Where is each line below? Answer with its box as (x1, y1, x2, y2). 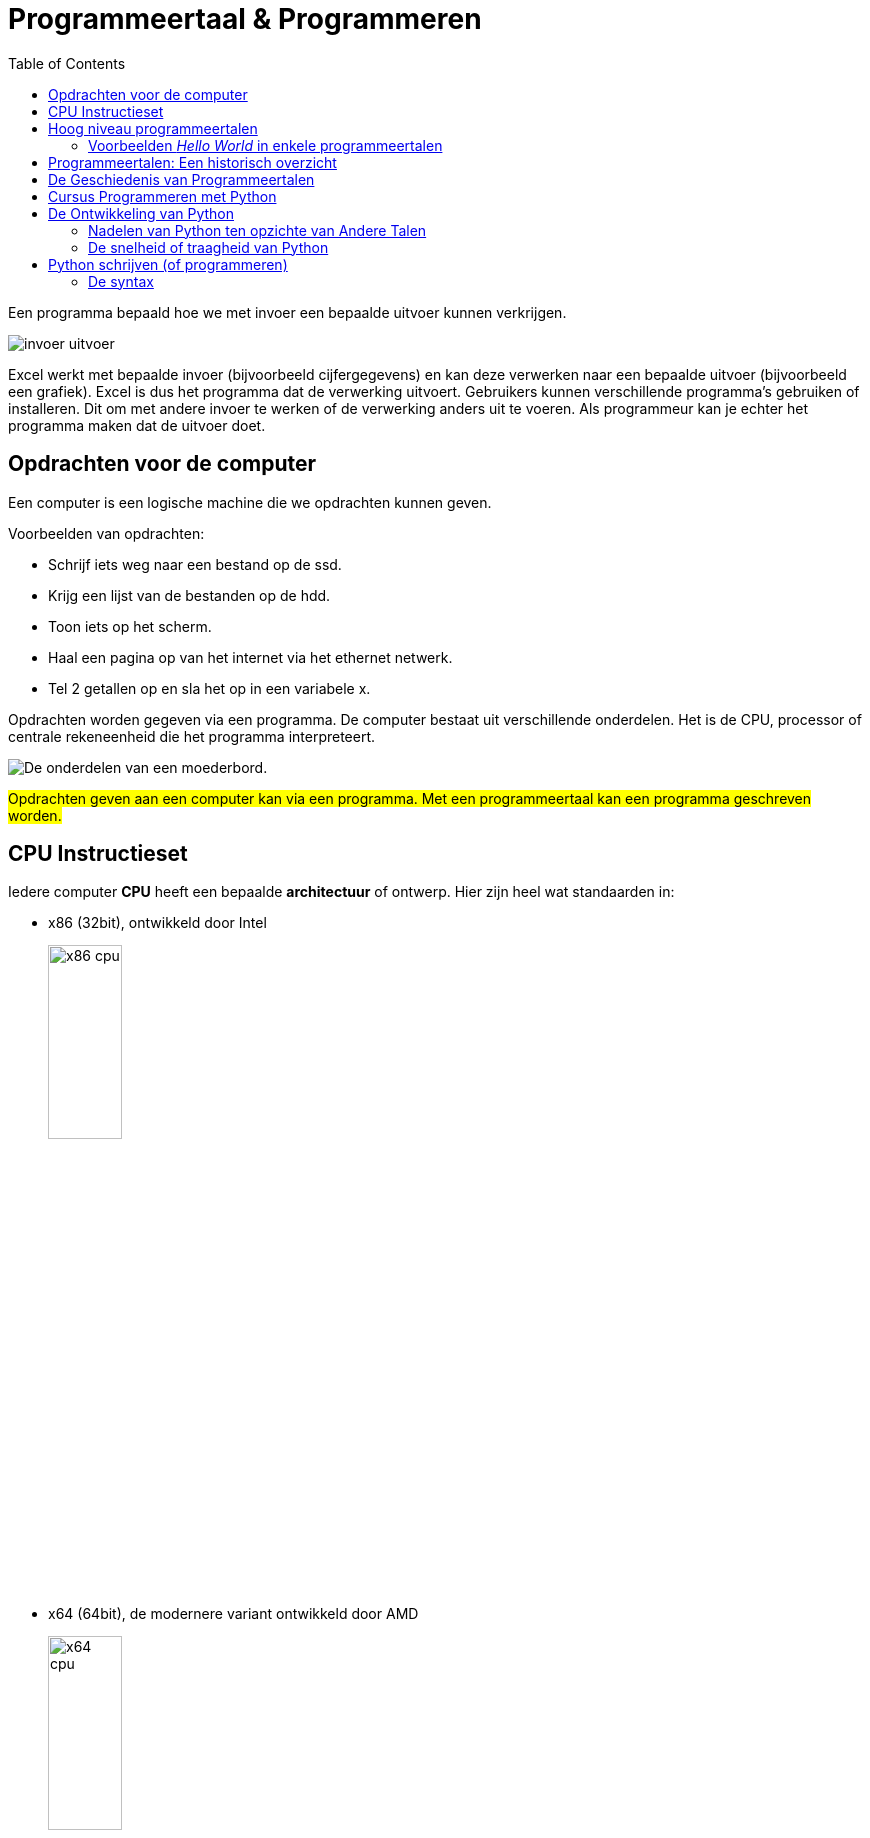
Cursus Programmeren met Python (48, 187, 277, 205)
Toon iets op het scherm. (48, 617, 212, 635)
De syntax (88, 272, 154, 290)
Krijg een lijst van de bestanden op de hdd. (48, 586, 331, 604)
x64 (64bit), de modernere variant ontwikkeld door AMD (48, 1605, 419, 1623)
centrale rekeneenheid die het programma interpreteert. (8, 727, 376, 745)
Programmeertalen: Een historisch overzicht (48, 153, 337, 171)
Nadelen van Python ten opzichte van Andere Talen (88, 221, 427, 239)
